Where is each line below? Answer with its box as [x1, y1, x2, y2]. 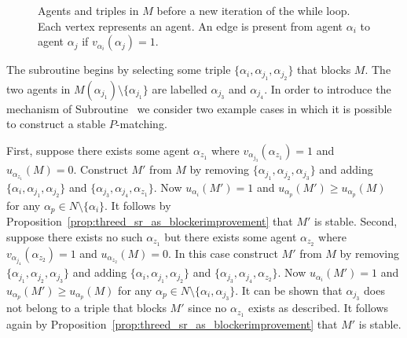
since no [188, 299, 227, 316]
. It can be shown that [235, 281, 343, 298]
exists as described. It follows [247, 299, 389, 316]
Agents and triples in [38, 2, 139, 18]
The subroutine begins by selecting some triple [6, 61, 231, 78]
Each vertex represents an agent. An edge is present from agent [38, 17, 343, 34]
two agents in [6, 80, 71, 97]
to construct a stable [6, 116, 106, 132]
